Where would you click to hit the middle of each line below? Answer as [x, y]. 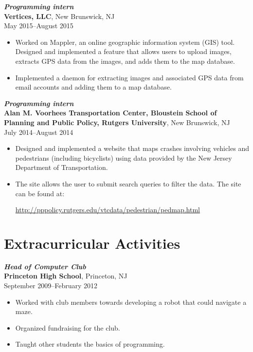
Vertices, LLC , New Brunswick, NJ [59, 16]
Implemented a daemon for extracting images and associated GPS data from [129, 77]
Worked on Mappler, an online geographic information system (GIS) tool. [125, 42]
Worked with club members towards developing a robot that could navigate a [131, 302]
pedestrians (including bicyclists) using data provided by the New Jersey [124, 157]
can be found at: [40, 193]
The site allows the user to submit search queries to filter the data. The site [128, 183]
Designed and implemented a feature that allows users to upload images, [123, 51]
